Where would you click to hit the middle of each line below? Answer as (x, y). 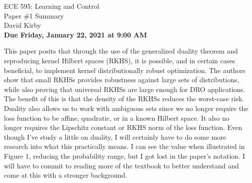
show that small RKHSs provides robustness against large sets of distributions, (122, 80)
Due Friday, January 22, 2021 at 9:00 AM (76, 34)
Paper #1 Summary (34, 15)
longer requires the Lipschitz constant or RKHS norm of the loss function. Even (123, 127)
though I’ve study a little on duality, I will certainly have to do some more (115, 137)
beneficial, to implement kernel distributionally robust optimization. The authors (125, 70)
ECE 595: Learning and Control (52, 6)
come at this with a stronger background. (66, 175)
